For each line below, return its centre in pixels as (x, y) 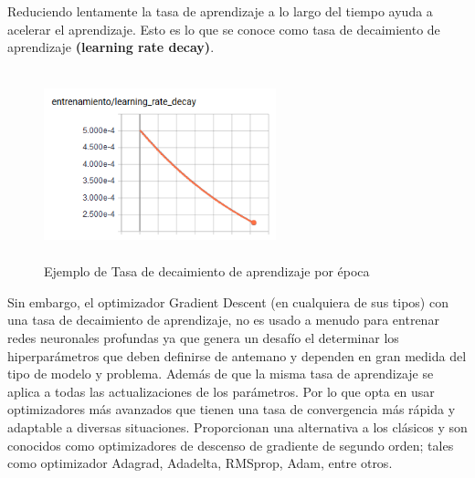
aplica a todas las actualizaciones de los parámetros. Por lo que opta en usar (221, 391)
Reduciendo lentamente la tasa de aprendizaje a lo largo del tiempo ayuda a (220, 11)
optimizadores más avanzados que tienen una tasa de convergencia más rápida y (232, 409)
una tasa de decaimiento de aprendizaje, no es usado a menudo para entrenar (223, 320)
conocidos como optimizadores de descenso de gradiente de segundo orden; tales (231, 445)
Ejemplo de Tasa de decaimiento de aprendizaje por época (207, 271)
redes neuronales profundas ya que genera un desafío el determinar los (203, 338)
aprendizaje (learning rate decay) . (111, 47)
